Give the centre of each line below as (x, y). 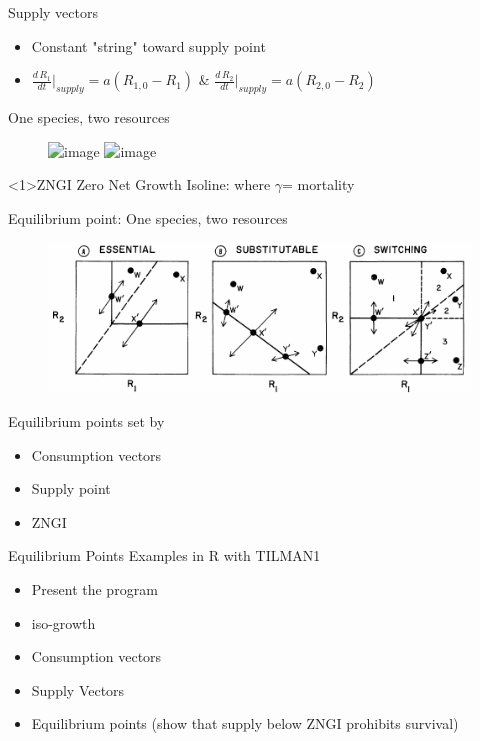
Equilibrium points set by (86, 421)
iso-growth (63, 622)
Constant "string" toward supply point (148, 45)
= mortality (318, 184)
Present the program (94, 589)
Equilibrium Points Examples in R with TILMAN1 (164, 555)
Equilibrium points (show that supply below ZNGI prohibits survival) (245, 723)
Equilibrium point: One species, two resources (148, 217)
